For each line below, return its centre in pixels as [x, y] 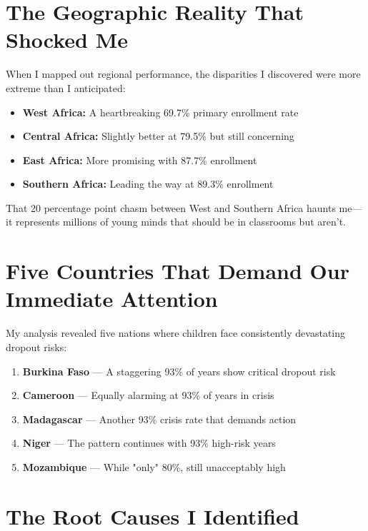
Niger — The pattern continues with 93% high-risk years [149, 443]
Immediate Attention [112, 299]
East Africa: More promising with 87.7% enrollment [140, 160]
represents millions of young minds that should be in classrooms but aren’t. [181, 222]
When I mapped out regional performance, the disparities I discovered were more [183, 74]
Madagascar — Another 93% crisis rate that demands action [159, 419]
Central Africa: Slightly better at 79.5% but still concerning [158, 136]
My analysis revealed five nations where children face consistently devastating [176, 333]
